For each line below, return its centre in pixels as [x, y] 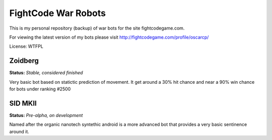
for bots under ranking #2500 [40, 89]
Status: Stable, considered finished [46, 73]
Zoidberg [24, 61]
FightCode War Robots [57, 13]
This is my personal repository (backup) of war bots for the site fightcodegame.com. [97, 28]
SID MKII [23, 103]
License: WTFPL [26, 46]
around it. [19, 131]
